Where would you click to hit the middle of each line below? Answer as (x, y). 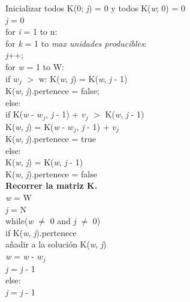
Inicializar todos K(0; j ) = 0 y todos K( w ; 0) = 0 (96, 8)
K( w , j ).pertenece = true (51, 139)
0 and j (63, 221)
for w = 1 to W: (35, 66)
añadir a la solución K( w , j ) (56, 244)
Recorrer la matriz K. (52, 185)
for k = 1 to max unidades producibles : (76, 43)
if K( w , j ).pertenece (41, 232)
